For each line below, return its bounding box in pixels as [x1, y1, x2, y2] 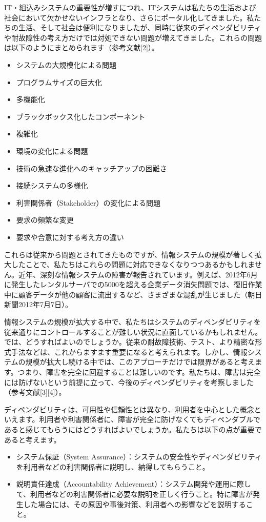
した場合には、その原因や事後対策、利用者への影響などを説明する [23, 498, 246, 509]
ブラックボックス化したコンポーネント [16, 111, 146, 122]
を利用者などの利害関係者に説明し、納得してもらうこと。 [16, 461, 210, 472]
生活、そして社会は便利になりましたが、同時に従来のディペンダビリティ [18, 22, 261, 33]
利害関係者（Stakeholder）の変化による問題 [16, 197, 160, 208]
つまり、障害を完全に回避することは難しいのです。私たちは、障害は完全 [17, 367, 261, 377]
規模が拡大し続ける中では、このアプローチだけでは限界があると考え [25, 356, 255, 367]
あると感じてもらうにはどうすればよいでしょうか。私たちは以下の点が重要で [4, 424, 262, 434]
